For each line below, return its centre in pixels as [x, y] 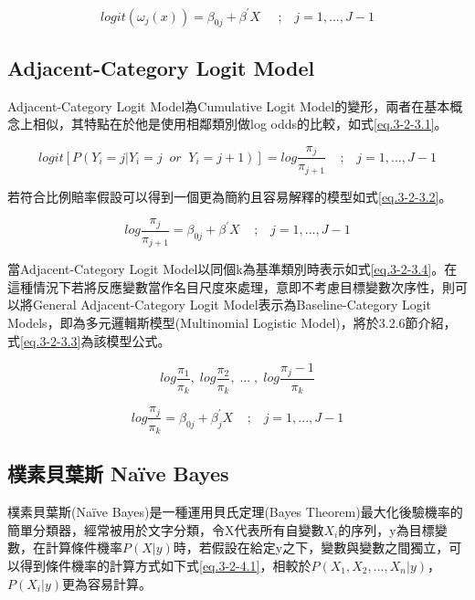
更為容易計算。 [107, 583]
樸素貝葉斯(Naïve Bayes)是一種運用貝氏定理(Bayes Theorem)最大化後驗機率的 [235, 512]
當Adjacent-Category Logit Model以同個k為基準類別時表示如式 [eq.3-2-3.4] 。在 [232, 269]
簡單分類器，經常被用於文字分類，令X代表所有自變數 [166, 529]
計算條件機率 [84, 547]
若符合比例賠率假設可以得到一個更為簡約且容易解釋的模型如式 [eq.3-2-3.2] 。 [230, 196]
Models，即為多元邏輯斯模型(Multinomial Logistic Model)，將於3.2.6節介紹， [232, 322]
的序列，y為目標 [386, 529]
